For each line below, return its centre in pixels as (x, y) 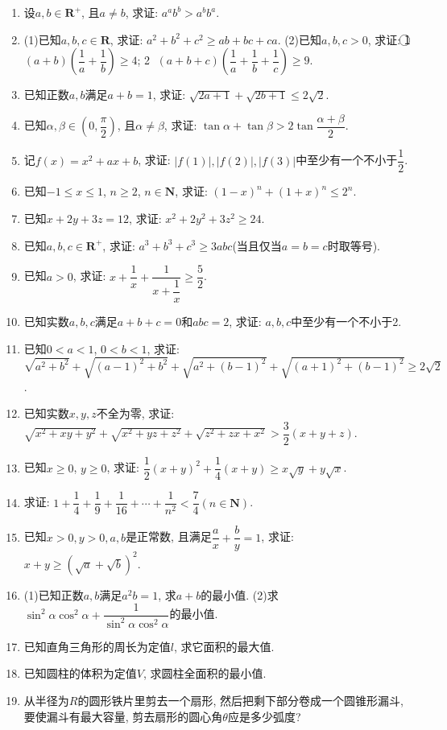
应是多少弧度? (264, 716)
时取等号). (354, 245)
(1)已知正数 (54, 594)
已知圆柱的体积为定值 (80, 673)
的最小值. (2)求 (240, 594)
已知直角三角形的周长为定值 (97, 646)
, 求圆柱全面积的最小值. (205, 673)
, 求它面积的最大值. (224, 646)
